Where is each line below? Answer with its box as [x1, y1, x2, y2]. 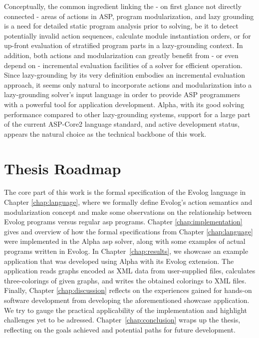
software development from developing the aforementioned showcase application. [4, 294, 250, 305]
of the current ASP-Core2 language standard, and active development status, [4, 119, 240, 129]
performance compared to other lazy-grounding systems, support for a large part [4, 109, 251, 119]
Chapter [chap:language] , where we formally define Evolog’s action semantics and [4, 197, 253, 207]
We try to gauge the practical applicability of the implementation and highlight [4, 304, 248, 315]
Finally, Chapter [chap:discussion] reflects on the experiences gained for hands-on [4, 285, 252, 295]
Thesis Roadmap [4, 158, 121, 178]
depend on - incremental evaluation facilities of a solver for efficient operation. [4, 60, 243, 70]
